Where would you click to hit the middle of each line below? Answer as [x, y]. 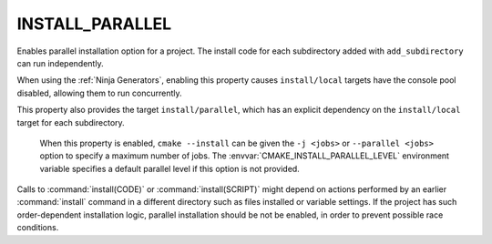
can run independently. [60, 63]
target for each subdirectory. [71, 122]
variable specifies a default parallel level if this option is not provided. [169, 168]
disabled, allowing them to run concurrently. [99, 93]
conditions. [38, 228]
